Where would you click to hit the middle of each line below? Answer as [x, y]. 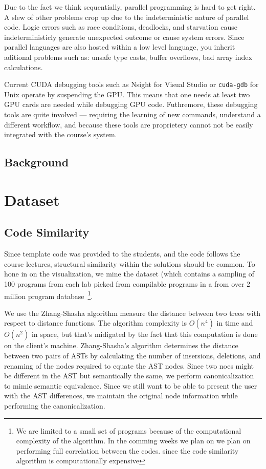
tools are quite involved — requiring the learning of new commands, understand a [132, 114]
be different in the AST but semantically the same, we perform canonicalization [129, 376]
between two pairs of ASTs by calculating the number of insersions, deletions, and [132, 355]
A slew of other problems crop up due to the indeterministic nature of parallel [127, 17]
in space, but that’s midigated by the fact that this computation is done [145, 334]
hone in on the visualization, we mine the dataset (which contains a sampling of [129, 274]
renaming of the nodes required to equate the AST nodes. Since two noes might [129, 365]
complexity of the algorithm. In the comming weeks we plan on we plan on [133, 441]
